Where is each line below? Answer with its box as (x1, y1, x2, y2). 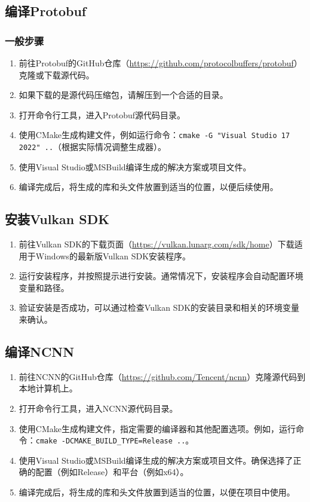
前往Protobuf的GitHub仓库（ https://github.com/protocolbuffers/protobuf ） (19, 57, 302, 69)
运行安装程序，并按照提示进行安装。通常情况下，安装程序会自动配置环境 (19, 270, 303, 282)
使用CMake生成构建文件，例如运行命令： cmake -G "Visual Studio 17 (19, 128, 290, 141)
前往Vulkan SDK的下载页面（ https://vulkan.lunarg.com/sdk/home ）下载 (19, 238, 294, 250)
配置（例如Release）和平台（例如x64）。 (35, 466, 189, 478)
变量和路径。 (19, 281, 69, 293)
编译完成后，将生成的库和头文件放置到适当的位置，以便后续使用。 (19, 180, 278, 193)
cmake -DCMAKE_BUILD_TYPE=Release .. (35, 437, 186, 446)
